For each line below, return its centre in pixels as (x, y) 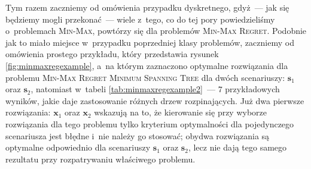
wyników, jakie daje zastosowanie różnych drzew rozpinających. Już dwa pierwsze (155, 100)
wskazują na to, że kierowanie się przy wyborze (181, 112)
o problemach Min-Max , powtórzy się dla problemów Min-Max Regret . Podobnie (156, 31)
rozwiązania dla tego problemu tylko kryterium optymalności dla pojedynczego (150, 123)
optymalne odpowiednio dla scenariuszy (78, 147)
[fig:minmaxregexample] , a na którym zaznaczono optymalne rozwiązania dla (147, 65)
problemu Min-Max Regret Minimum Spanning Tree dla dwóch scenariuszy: (145, 77)
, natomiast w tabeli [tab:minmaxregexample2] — (123, 89)
